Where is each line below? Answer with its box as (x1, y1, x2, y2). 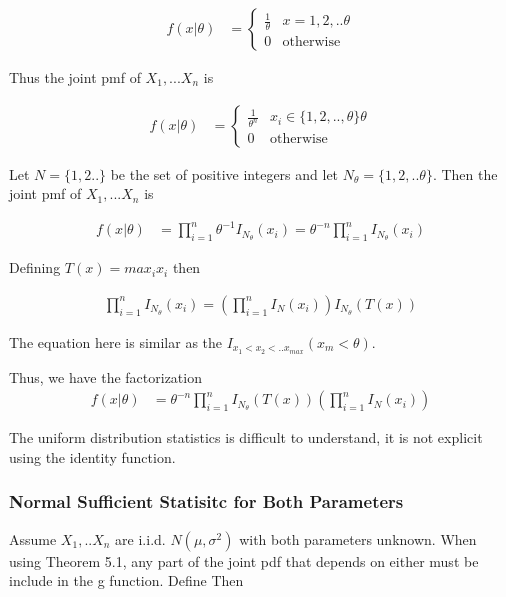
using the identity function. (9, 446, 176, 467)
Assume (9, 528, 57, 549)
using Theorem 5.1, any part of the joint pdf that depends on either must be (9, 550, 479, 571)
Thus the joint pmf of (9, 67, 141, 88)
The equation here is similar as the (9, 331, 223, 352)
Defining (9, 257, 61, 278)
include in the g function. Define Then (9, 570, 244, 591)
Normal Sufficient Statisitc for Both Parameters (9, 489, 404, 514)
